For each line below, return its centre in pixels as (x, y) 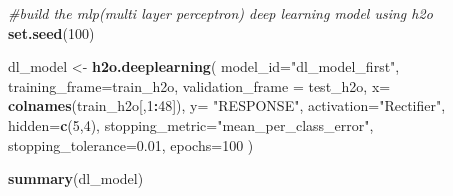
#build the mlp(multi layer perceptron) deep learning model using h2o (220, 13)
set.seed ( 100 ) (51, 32)
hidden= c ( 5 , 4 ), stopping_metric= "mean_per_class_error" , (191, 124)
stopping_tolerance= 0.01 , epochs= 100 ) (131, 144)
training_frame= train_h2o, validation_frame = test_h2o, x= (199, 85)
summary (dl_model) (76, 178)
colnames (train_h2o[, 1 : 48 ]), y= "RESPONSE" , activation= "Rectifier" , (227, 105)
